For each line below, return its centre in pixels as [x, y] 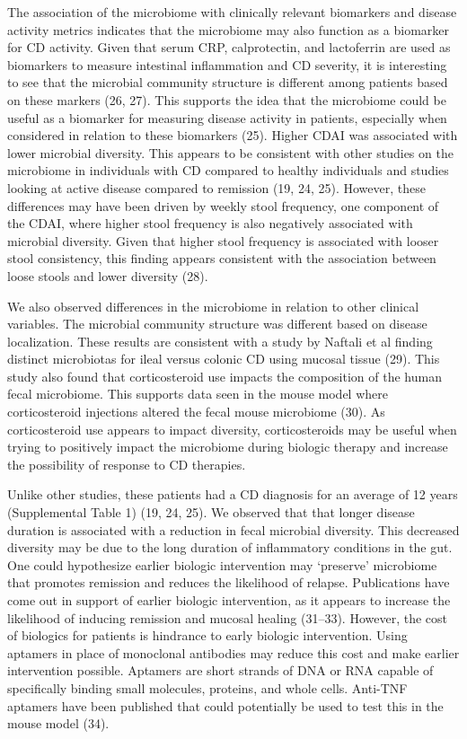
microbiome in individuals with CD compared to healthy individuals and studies [228, 170]
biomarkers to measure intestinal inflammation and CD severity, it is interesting [227, 64]
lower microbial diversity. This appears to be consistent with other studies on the [230, 152]
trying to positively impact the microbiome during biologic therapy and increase [228, 447]
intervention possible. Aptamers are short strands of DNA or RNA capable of [220, 670]
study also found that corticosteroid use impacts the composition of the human [225, 376]
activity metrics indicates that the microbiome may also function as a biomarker [228, 29]
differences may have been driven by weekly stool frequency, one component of [223, 205]
